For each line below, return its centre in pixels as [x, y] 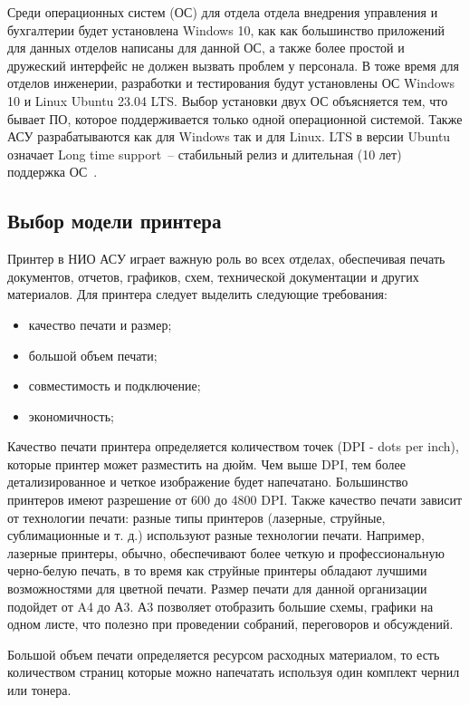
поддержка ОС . [53, 172]
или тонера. [39, 690]
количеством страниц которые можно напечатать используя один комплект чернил [234, 672]
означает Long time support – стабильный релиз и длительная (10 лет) [205, 154]
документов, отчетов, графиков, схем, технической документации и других [213, 276]
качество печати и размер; [100, 324]
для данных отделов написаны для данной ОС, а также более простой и [206, 48]
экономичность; [71, 415]
